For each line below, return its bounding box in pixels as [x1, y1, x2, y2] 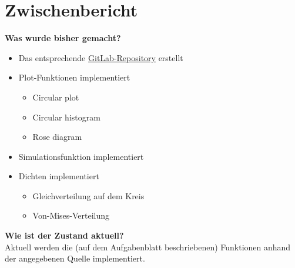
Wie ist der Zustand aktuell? [5, 229, 124, 242]
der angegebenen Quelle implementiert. [5, 252, 145, 264]
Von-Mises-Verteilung [32, 209, 110, 222]
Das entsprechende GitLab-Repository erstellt [18, 51, 183, 63]
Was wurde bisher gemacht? [5, 32, 121, 44]
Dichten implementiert [18, 170, 99, 182]
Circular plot [32, 91, 79, 103]
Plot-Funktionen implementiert [18, 71, 130, 83]
